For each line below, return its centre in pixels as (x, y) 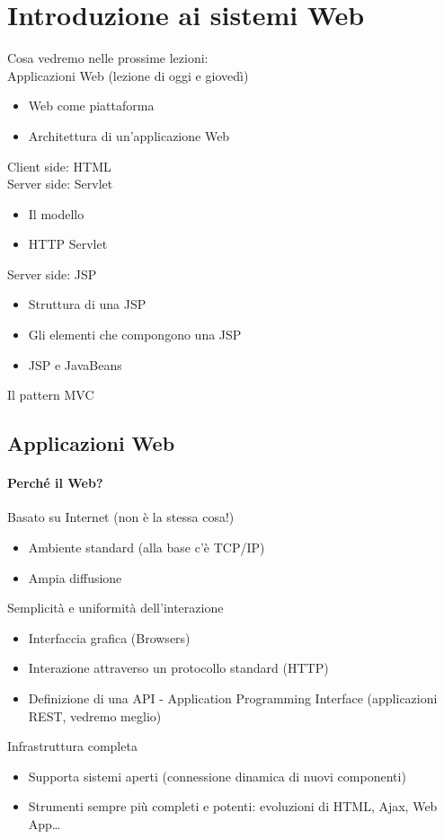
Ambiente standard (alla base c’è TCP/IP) (147, 548)
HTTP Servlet (68, 244)
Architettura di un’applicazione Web (129, 135)
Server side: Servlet (60, 184)
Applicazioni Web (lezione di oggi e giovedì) (128, 75)
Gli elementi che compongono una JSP (135, 335)
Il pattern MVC (51, 395)
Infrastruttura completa (72, 746)
